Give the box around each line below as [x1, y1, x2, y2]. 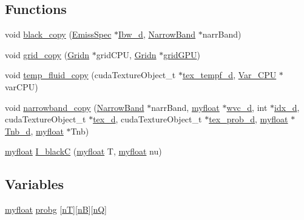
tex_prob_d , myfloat [209, 113, 288, 125]
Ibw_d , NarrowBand [118, 28, 196, 41]
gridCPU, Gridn [96, 48, 157, 61]
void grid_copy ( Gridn [5, 48, 90, 61]
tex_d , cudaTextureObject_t [93, 113, 202, 125]
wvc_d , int [226, 101, 268, 113]
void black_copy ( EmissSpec [5, 28, 112, 41]
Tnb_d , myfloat [5, 124, 64, 137]
